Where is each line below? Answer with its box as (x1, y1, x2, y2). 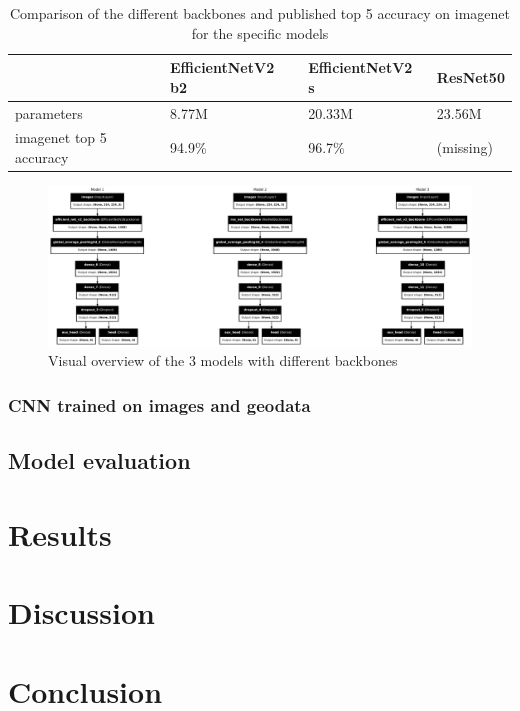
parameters (15, 102, 83, 123)
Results (8, 513, 112, 554)
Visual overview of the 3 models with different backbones (48, 350, 398, 371)
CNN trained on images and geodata (8, 392, 311, 417)
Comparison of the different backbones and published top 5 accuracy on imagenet (9, 3, 511, 23)
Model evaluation (8, 445, 191, 476)
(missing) (436, 137, 493, 158)
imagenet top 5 (15, 127, 107, 148)
